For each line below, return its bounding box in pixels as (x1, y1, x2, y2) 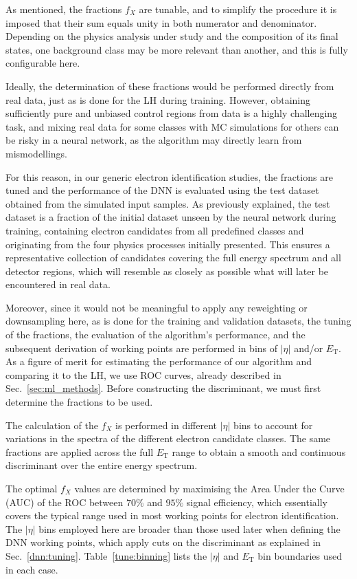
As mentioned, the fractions (5, 2, 122, 16)
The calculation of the (5, 417, 98, 432)
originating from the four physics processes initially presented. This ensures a (5, 237, 330, 251)
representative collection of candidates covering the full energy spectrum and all (5, 250, 341, 265)
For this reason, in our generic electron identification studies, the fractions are (5, 169, 333, 184)
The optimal (5, 481, 58, 495)
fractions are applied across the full (5, 444, 154, 459)
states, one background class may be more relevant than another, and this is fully (5, 42, 348, 56)
